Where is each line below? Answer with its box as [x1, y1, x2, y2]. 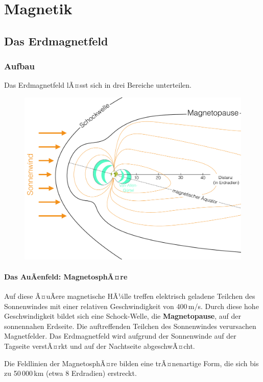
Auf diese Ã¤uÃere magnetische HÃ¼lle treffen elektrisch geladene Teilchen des [4, 290, 255, 301]
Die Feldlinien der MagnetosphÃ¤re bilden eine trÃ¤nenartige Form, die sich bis [4, 358, 259, 368]
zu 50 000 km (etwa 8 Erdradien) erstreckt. [4, 368, 137, 378]
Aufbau [4, 60, 35, 72]
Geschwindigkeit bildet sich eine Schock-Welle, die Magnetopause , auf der [4, 311, 241, 321]
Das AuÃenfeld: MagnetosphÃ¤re [4, 271, 128, 282]
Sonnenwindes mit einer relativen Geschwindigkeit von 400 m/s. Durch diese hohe [4, 300, 259, 311]
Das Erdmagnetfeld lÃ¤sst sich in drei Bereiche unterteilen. [4, 80, 192, 90]
